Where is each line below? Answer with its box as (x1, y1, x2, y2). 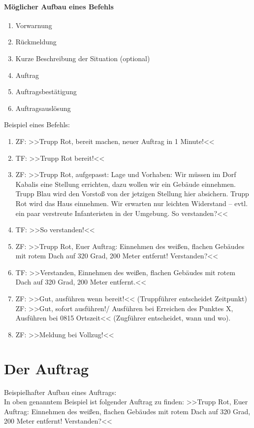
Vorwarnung (15, 20, 52, 30)
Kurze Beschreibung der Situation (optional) (15, 53, 150, 63)
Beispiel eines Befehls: (4, 119, 70, 130)
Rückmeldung (15, 36, 57, 47)
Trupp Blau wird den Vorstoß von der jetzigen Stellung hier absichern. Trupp (15, 188, 249, 199)
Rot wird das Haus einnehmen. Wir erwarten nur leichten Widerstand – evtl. (15, 198, 248, 208)
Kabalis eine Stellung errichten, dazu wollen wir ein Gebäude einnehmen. (15, 178, 236, 189)
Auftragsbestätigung (15, 86, 77, 97)
